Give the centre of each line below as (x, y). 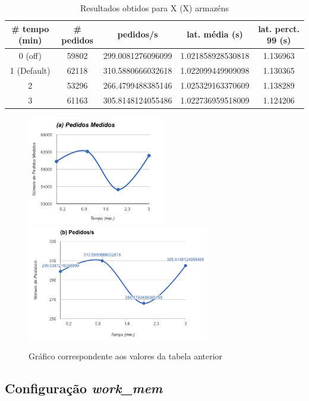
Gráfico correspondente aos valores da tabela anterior (126, 356)
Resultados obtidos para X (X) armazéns (154, 8)
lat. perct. (279, 28)
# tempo (30, 28)
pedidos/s (138, 34)
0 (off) (30, 56)
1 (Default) (30, 70)
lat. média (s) (215, 34)
